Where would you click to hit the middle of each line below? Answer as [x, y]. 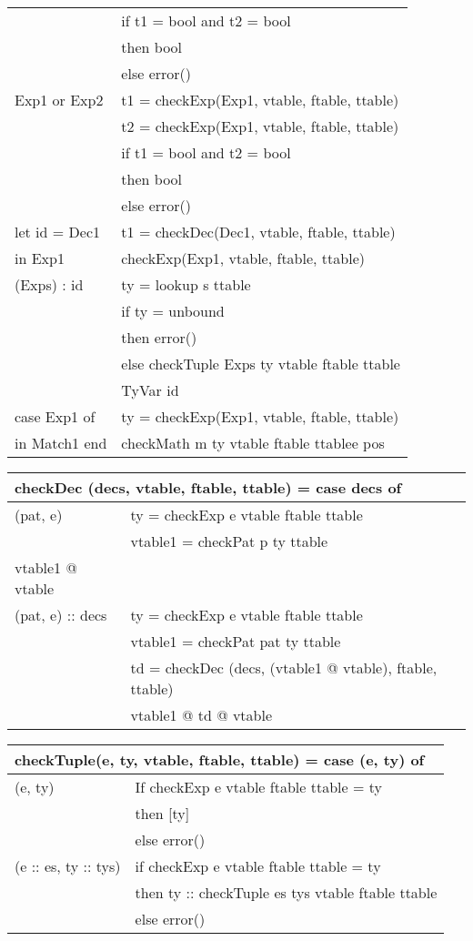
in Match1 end [61, 443]
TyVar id [150, 390]
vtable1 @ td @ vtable [201, 715]
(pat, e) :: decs [61, 615]
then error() [159, 337]
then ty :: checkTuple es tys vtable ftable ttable [286, 892]
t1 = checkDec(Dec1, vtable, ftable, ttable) [258, 232]
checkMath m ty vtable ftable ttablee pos [253, 443]
